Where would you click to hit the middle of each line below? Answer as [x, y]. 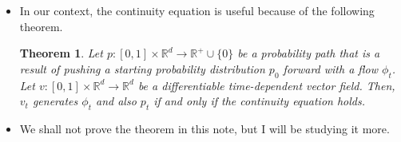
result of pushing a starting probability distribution [142, 68]
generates [55, 101]
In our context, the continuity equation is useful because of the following [197, 10]
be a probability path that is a [309, 53]
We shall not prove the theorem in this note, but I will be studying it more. [204, 128]
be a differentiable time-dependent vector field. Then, [266, 85]
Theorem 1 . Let [61, 53]
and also [116, 101]
